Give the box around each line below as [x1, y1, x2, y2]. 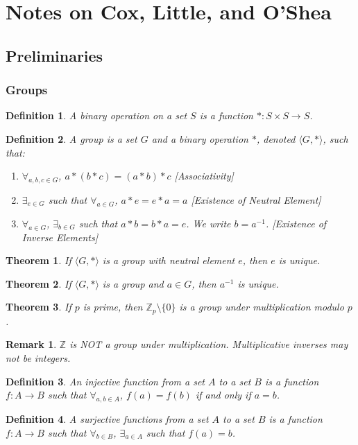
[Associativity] [174, 168, 234, 183]
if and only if [195, 387, 251, 402]
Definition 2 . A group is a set [6, 131, 137, 146]
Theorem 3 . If [6, 299, 71, 314]
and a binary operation [151, 131, 248, 146]
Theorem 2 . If [6, 276, 71, 290]
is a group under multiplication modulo [179, 299, 344, 314]
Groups [6, 81, 48, 98]
